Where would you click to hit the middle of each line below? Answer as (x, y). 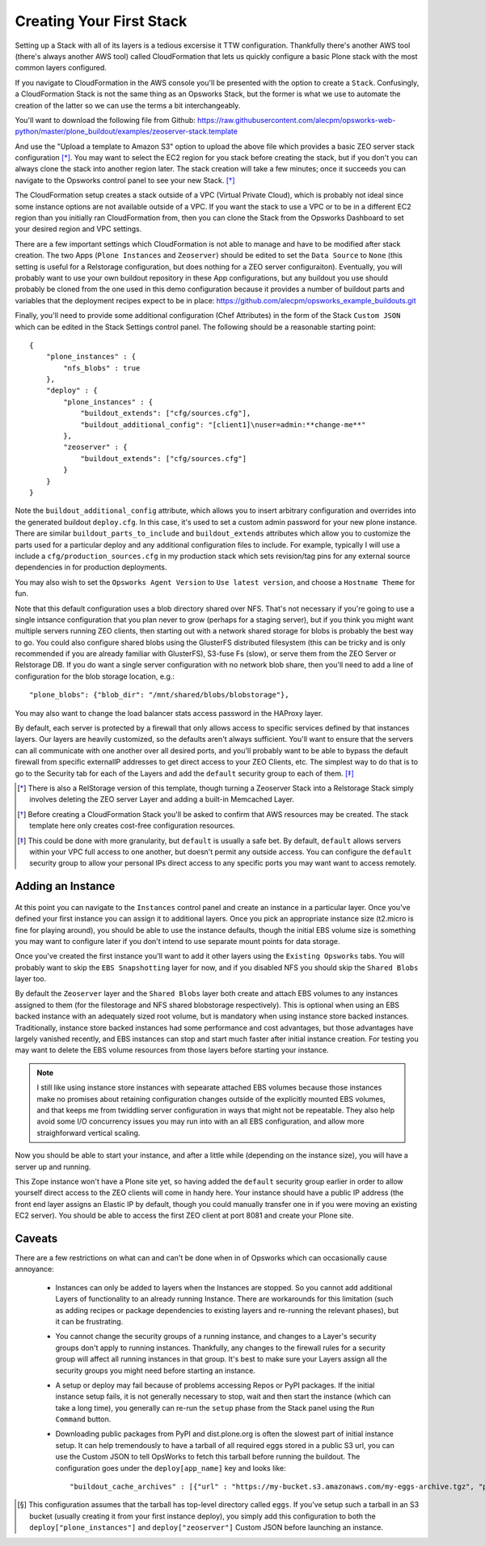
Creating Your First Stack (101, 21)
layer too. (31, 979)
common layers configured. (61, 68)
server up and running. (53, 1167)
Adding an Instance (65, 886)
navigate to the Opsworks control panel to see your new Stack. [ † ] (125, 180)
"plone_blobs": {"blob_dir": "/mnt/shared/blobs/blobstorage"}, (160, 695)
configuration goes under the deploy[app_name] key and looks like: (171, 1468)
